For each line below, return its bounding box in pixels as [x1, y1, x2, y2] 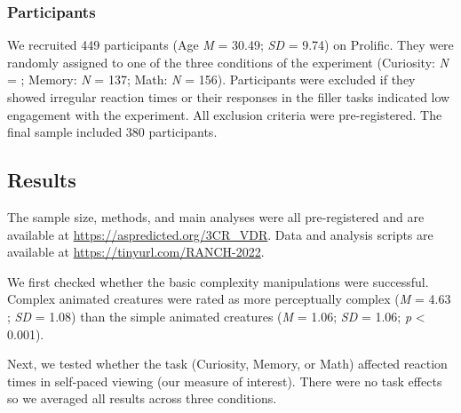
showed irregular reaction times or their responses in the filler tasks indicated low [7, 88, 450, 106]
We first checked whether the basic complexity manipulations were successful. [7, 272, 429, 290]
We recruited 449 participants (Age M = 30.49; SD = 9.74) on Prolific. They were [7, 36, 454, 54]
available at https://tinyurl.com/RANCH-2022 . [7, 242, 265, 261]
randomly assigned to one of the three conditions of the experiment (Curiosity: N [7, 52, 449, 71]
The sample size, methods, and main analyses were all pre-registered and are [7, 207, 425, 226]
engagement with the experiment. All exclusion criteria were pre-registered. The [7, 105, 442, 123]
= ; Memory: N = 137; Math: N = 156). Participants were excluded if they [7, 70, 416, 89]
